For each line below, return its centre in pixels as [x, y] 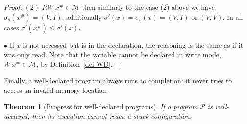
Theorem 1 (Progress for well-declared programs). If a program [101, 106]
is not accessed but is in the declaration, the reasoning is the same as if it [133, 45]
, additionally [82, 16]
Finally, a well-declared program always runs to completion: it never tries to [118, 80]
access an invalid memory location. [56, 90]
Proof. [13, 7]
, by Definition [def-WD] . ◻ [79, 64]
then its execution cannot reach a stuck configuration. [112, 116]
